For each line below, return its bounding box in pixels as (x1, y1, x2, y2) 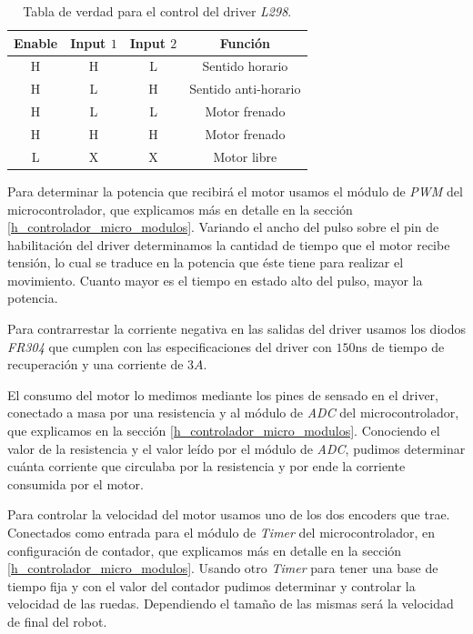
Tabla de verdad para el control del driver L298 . (23, 2, 292, 20)
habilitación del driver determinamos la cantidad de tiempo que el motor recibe (7, 235, 450, 254)
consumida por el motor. (7, 474, 144, 493)
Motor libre (213, 146, 277, 166)
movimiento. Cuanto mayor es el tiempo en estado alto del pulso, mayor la (7, 270, 423, 289)
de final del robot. (7, 611, 107, 630)
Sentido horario (202, 56, 288, 75)
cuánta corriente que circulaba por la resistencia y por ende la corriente (7, 457, 406, 476)
